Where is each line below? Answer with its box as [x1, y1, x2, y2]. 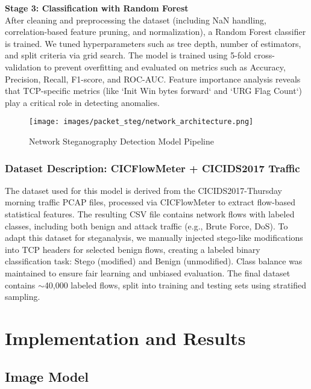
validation [5, 60, 42, 73]
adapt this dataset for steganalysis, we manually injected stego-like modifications [5, 231, 303, 244]
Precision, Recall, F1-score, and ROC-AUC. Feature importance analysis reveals [5, 72, 301, 85]
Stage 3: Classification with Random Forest [5, 2, 189, 14]
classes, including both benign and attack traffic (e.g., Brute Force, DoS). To [5, 219, 288, 232]
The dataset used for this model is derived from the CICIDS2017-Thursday [5, 184, 282, 196]
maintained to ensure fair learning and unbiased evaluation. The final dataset [5, 266, 291, 279]
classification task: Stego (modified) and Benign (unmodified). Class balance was [5, 255, 303, 267]
